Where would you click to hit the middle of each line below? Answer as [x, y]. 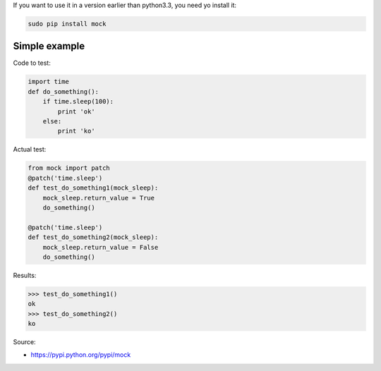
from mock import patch [69, 168]
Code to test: [32, 63]
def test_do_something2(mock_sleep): [93, 237]
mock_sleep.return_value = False [101, 247]
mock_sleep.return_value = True [99, 198]
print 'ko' [76, 131]
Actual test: [30, 150]
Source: [24, 342]
